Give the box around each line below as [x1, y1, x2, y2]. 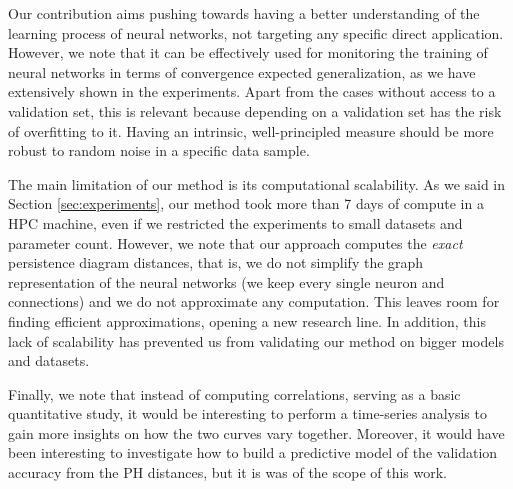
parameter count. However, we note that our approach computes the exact [8, 232, 463, 253]
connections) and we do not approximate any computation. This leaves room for [8, 291, 500, 312]
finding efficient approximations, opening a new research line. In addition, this [8, 310, 486, 331]
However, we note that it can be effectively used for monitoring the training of [8, 42, 488, 63]
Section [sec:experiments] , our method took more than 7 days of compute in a [8, 193, 484, 214]
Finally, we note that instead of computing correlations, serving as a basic [8, 383, 461, 404]
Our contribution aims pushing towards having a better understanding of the [8, 3, 480, 23]
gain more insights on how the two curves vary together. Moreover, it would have [8, 422, 505, 443]
